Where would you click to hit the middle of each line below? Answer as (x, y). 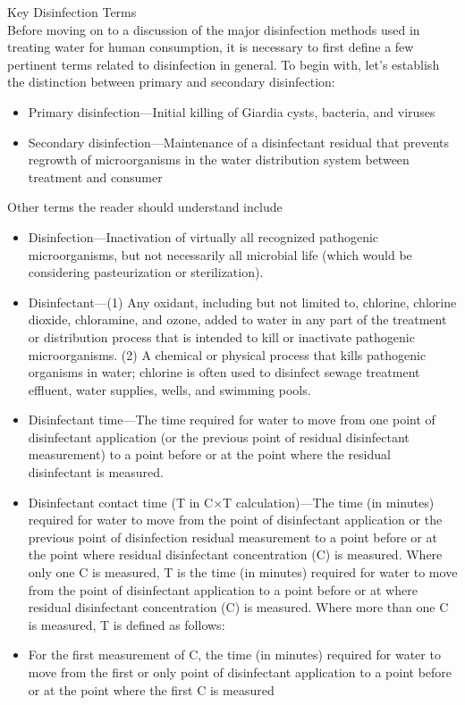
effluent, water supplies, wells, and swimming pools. (169, 389)
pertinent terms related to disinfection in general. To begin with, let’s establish (224, 64)
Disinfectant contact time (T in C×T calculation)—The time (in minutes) (231, 502)
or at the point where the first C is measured (151, 689)
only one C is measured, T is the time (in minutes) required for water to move (243, 572)
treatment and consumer (95, 176)
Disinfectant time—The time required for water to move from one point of (232, 420)
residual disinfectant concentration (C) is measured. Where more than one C (238, 607)
